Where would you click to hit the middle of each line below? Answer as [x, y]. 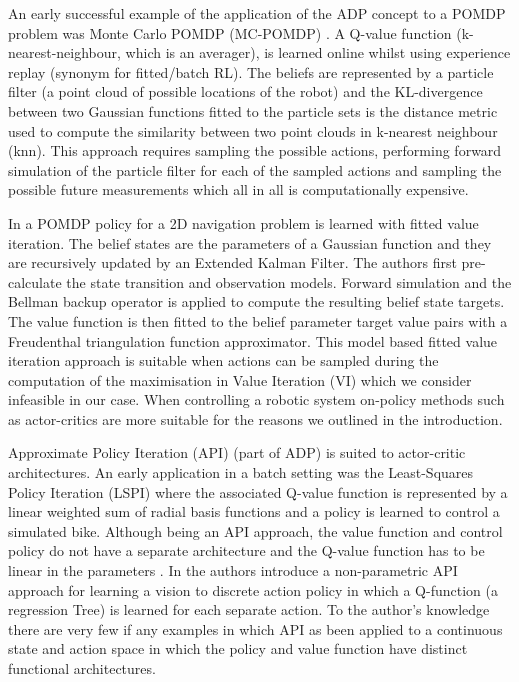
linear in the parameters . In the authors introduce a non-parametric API [233, 570]
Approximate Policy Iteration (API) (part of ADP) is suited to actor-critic [237, 452]
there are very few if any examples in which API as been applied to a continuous [255, 628]
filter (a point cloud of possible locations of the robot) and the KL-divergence [245, 91]
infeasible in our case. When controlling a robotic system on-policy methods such [256, 399]
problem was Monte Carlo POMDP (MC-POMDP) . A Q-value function [230, 32]
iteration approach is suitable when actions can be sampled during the [223, 360]
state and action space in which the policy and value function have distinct [238, 648]
